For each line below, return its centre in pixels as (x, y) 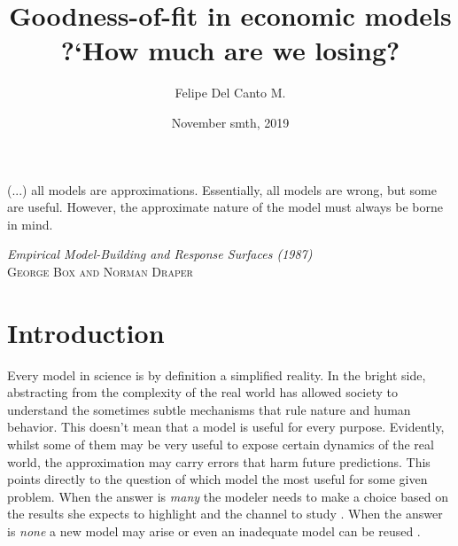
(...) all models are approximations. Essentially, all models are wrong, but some (222, 189)
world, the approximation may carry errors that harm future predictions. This (219, 461)
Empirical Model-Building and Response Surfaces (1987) (160, 254)
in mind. (30, 224)
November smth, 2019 (230, 122)
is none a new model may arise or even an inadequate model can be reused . (214, 530)
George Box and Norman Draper (100, 271)
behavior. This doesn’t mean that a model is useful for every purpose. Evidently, (226, 427)
